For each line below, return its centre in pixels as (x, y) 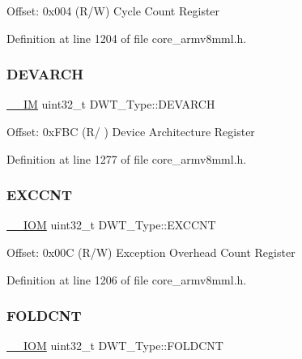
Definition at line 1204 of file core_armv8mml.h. (127, 38)
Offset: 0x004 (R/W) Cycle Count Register (113, 11)
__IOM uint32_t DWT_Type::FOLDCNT (115, 346)
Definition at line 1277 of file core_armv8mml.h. (127, 158)
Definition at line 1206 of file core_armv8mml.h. (127, 279)
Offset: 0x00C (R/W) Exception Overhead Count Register (151, 252)
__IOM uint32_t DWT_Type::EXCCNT (111, 225)
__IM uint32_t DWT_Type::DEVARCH (111, 104)
